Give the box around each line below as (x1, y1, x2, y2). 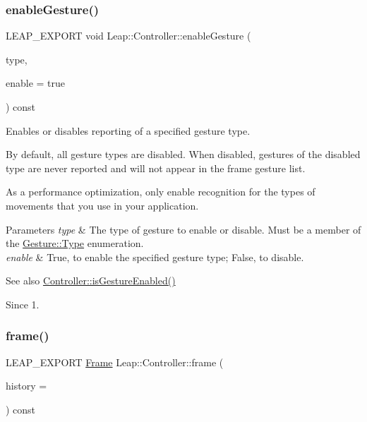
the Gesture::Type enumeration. (6, 236, 144, 251)
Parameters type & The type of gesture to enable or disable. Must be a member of (6, 222, 361, 236)
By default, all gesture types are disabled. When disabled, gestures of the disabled (6, 147, 361, 162)
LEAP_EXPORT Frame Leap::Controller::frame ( (6, 354, 224, 369)
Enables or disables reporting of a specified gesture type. (6, 123, 251, 138)
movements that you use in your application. (6, 198, 199, 212)
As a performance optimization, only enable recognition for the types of (6, 184, 315, 199)
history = (6, 378, 47, 393)
